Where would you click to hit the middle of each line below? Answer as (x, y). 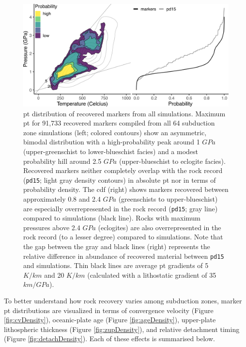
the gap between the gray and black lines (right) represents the (117, 246)
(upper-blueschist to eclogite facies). (172, 161)
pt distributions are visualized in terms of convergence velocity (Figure (109, 310)
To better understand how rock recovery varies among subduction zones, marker (123, 301)
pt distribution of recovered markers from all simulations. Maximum (124, 113)
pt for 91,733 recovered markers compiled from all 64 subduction (119, 123)
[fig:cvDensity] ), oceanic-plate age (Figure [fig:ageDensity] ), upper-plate (110, 320)
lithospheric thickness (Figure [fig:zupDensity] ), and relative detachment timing (122, 329)
